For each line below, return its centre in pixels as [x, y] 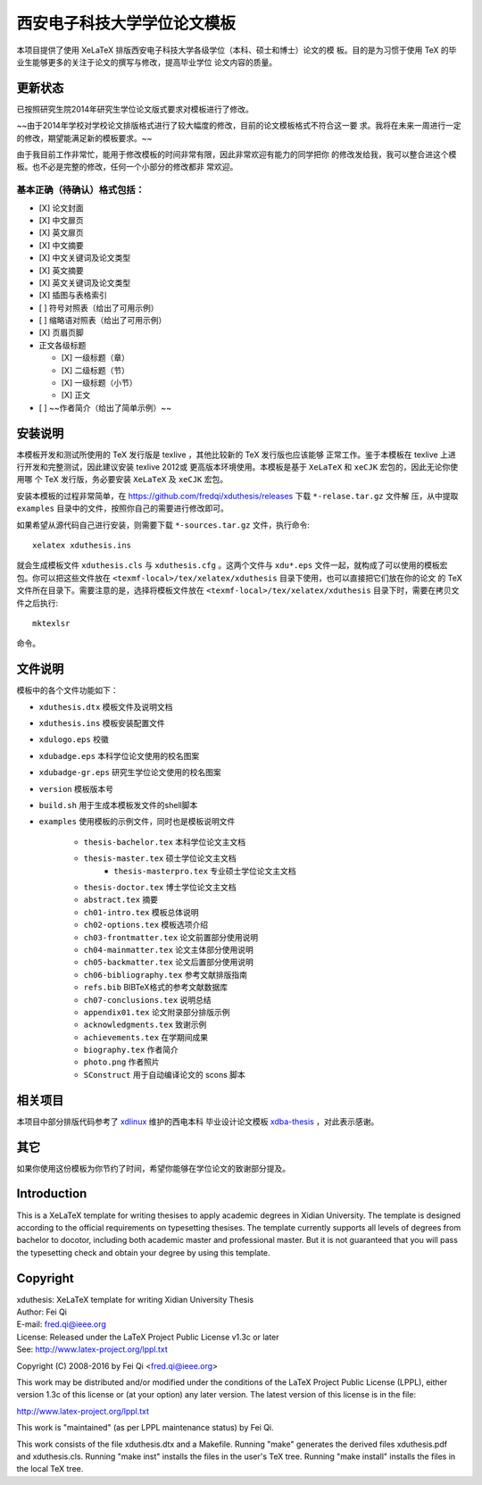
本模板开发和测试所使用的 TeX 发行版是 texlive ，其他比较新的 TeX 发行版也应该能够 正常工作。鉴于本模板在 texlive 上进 [236, 455]
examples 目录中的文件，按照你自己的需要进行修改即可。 [123, 508]
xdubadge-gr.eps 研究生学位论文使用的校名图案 [130, 772]
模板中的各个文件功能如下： [67, 690]
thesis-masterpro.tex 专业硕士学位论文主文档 [205, 871]
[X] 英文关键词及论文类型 [85, 282]
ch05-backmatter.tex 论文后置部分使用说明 [169, 962]
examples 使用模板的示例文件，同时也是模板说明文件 [137, 822]
